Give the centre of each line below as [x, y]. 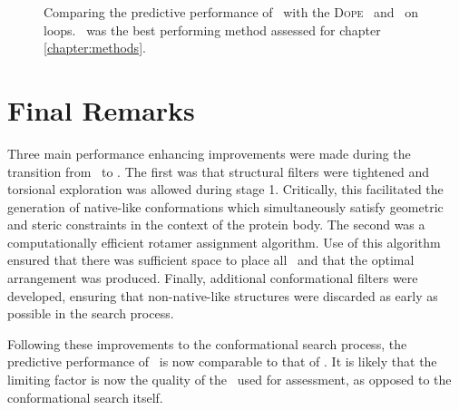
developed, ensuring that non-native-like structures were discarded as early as [223, 295]
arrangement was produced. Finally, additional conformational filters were [213, 278]
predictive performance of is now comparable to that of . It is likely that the [222, 361]
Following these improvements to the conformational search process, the [207, 343]
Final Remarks [101, 109]
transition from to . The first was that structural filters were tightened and [218, 171]
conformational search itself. [85, 397]
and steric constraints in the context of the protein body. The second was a [216, 225]
